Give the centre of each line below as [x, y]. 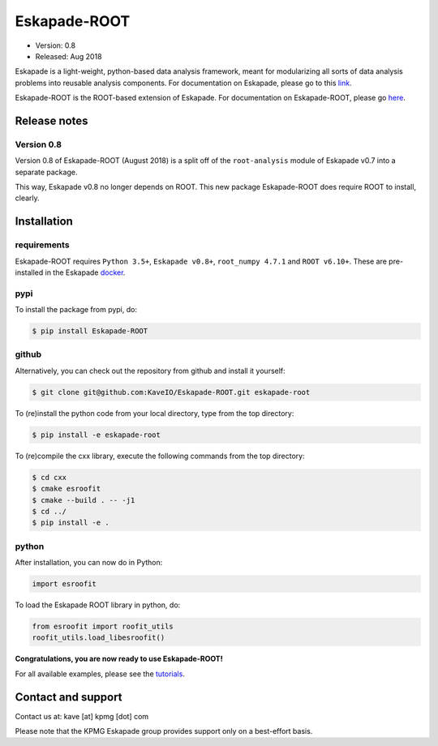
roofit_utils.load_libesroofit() [99, 638]
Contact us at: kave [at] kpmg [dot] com [82, 716]
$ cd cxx [49, 477]
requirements [42, 245]
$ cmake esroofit [67, 489]
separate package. [46, 172]
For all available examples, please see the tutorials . [100, 674]
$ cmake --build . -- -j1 [84, 500]
